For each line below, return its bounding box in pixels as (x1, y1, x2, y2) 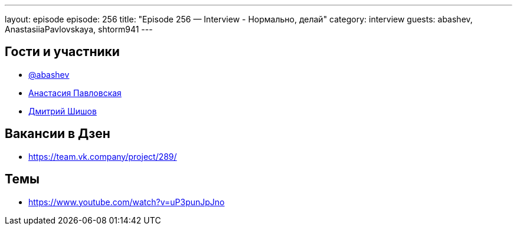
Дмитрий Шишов (28, 106, 97, 116)
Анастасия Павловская (28, 87, 122, 98)
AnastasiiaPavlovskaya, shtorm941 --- (5, 24, 153, 34)
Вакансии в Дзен (5, 126, 110, 142)
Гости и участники (5, 44, 120, 60)
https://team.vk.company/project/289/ (28, 151, 177, 162)
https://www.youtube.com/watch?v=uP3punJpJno (28, 196, 225, 207)
